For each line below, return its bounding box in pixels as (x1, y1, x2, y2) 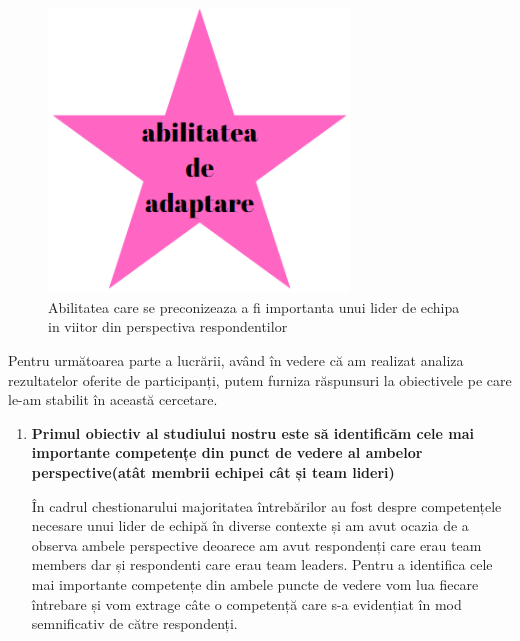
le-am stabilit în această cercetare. (8, 389, 218, 410)
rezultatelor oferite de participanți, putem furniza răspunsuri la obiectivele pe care (8, 369, 512, 390)
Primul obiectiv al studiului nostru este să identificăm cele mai (31, 422, 475, 443)
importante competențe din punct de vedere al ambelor (31, 442, 423, 463)
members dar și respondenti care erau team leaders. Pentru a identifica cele (31, 554, 493, 575)
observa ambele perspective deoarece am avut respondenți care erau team (31, 534, 482, 555)
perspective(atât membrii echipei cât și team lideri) (31, 461, 395, 482)
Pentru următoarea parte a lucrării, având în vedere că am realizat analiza (8, 349, 464, 370)
